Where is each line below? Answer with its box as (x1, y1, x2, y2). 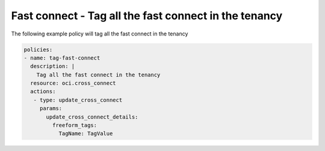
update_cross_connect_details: (46, 113, 138, 120)
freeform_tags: (52, 122, 97, 129)
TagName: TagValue (58, 130, 113, 137)
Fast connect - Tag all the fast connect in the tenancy (11, 9, 283, 22)
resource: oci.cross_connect (30, 80, 117, 87)
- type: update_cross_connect (33, 96, 123, 103)
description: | (30, 63, 75, 70)
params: (39, 105, 63, 112)
